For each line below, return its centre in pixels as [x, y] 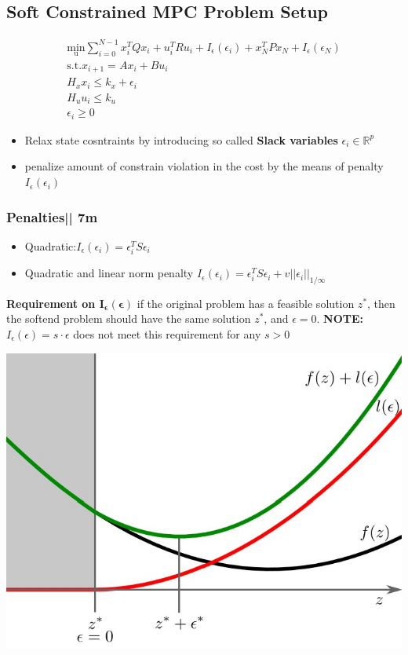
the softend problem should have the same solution [129, 318]
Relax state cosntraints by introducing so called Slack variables [181, 139]
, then [381, 303]
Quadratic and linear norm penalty [109, 273]
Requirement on [51, 303]
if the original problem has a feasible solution [246, 303]
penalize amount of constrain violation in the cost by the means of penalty [204, 166]
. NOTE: [340, 318]
